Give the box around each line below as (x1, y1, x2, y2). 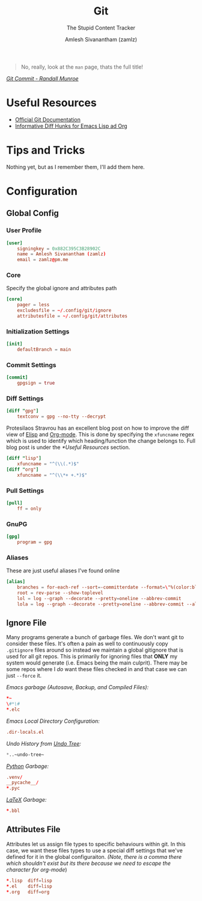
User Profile (6, 226, 42, 235)
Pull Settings (6, 486, 44, 495)
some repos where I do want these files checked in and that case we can (6, 666, 188, 673)
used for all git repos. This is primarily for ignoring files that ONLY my (6, 653, 178, 660)
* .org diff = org (6, 889, 50, 895)
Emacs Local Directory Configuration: (6, 717, 100, 725)
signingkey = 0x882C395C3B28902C (17, 246, 101, 252)
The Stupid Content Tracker (66, 24, 136, 31)
